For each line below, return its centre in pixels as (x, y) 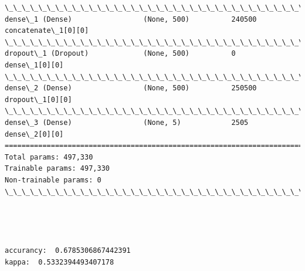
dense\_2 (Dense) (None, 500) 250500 (131, 88)
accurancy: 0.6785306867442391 (68, 251)
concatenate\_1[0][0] (47, 31)
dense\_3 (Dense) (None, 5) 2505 (127, 122)
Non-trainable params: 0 (53, 180)
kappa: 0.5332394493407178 (60, 262)
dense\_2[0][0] (34, 134)
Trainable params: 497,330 (57, 169)
